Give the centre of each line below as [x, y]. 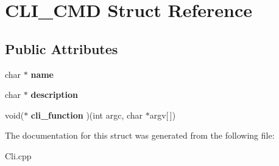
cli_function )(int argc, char [87, 115]
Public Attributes [62, 48]
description [55, 95]
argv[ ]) [163, 115]
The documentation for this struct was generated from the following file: [140, 135]
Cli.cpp [18, 155]
